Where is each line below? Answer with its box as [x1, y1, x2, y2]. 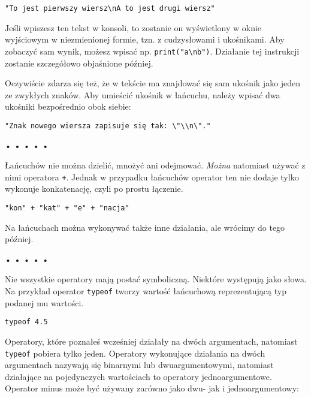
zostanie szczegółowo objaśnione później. [5, 56, 153, 69]
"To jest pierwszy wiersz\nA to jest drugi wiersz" [5, 4, 215, 13]
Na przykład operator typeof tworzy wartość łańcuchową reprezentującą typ [5, 285, 286, 297]
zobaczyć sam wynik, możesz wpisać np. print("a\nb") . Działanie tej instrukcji [5, 44, 300, 57]
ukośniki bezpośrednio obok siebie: [5, 100, 131, 113]
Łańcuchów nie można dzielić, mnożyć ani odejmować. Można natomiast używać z [5, 159, 306, 171]
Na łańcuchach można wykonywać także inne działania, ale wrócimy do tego [5, 221, 285, 233]
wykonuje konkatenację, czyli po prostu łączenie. [5, 182, 183, 195]
